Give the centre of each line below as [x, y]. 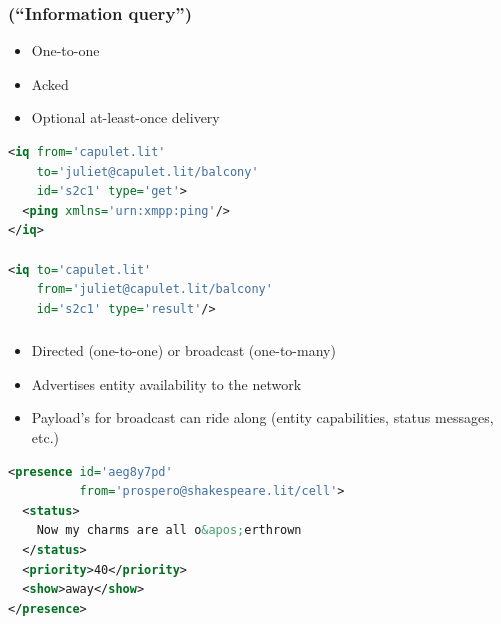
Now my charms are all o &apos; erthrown [169, 530]
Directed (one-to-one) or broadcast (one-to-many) [183, 350]
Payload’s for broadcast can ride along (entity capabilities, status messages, [262, 417]
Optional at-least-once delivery [125, 117]
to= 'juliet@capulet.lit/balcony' [147, 171]
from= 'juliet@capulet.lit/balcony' [154, 289]
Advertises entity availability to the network [166, 383]
